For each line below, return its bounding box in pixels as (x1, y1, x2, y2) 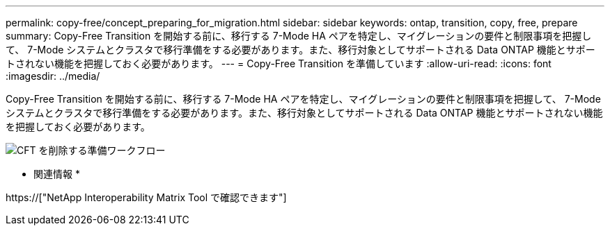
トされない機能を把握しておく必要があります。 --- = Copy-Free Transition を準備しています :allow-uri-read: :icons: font (6, 58, 552, 69)
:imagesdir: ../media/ (6, 70, 100, 82)
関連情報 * (33, 168, 80, 180)
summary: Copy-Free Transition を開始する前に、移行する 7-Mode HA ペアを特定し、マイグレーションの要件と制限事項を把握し (6, 30, 592, 42)
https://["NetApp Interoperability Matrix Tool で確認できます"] (6, 191, 287, 203)
